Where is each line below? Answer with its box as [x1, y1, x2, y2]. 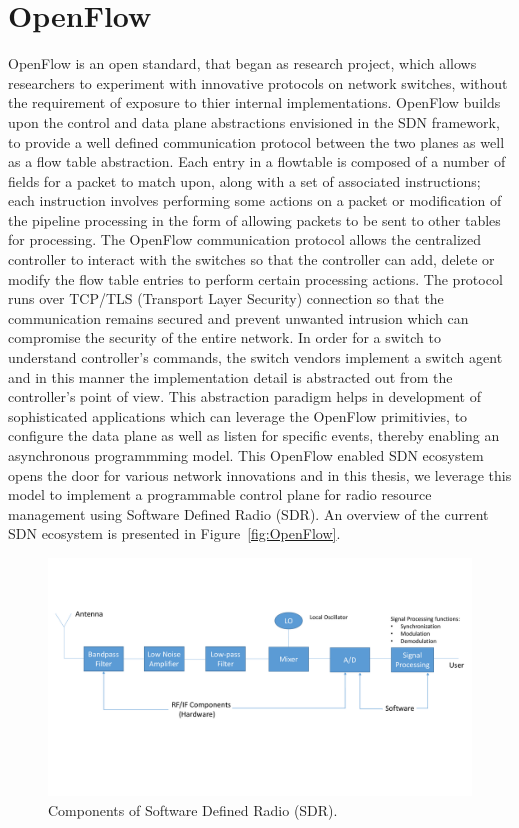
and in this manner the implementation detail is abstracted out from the [8, 366, 453, 387]
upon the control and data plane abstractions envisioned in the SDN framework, [8, 111, 500, 132]
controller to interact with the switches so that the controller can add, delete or [8, 249, 495, 270]
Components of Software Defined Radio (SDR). [48, 800, 338, 821]
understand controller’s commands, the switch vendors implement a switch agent [8, 347, 503, 368]
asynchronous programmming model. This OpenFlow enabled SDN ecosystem [8, 445, 484, 465]
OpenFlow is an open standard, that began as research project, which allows [8, 53, 477, 74]
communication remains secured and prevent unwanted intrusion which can [8, 307, 469, 328]
